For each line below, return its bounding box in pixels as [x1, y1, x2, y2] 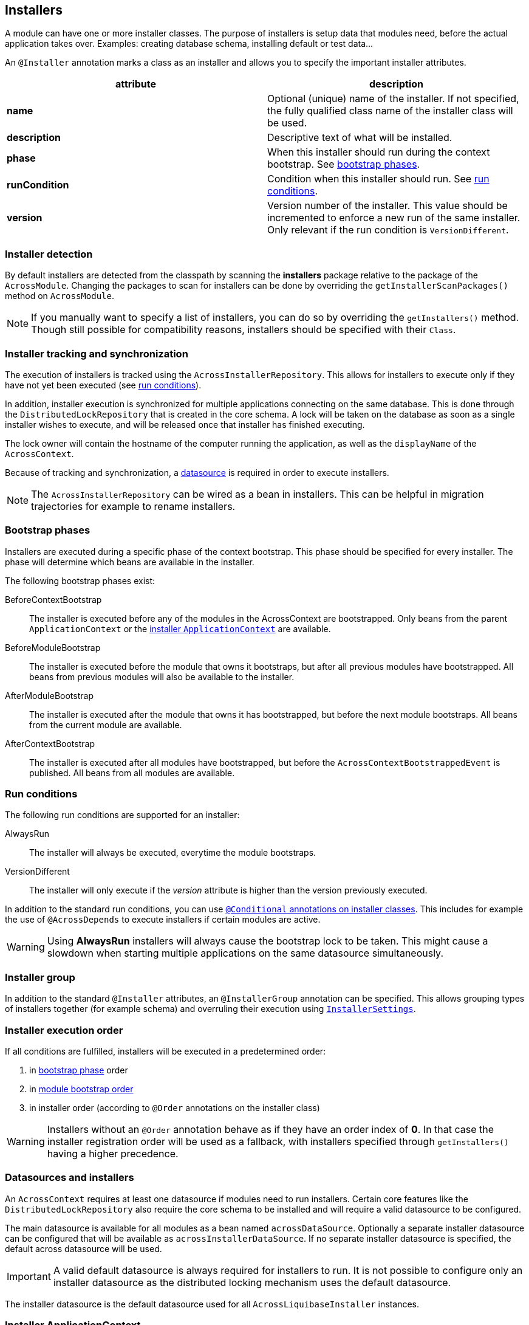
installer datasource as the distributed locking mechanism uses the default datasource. [53, 1276, 451, 1289]
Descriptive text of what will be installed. [267, 131, 452, 144]
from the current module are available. [29, 719, 182, 730]
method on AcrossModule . [5, 291, 114, 301]
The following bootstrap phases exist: [5, 575, 155, 586]
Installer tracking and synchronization [5, 347, 188, 360]
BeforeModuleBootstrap [5, 642, 101, 653]
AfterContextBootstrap [5, 738, 95, 749]
